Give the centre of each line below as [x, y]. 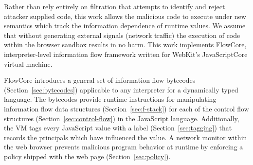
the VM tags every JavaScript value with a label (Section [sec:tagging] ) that [118, 128]
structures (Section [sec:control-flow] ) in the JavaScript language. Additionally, [122, 118]
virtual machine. [28, 64]
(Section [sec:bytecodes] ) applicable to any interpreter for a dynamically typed [121, 89]
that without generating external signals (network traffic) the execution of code [122, 35]
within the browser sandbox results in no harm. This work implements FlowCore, [125, 45]
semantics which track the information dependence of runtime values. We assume [125, 26]
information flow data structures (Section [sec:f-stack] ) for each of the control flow [126, 108]
